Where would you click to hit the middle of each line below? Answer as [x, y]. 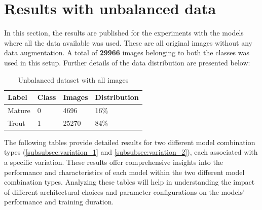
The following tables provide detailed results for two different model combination [130, 142]
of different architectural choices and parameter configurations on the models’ [124, 191]
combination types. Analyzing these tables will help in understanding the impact [129, 182]
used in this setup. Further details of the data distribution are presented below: [127, 62]
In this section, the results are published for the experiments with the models [124, 33]
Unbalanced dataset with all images [73, 79]
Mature [19, 110]
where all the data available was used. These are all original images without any [128, 42]
